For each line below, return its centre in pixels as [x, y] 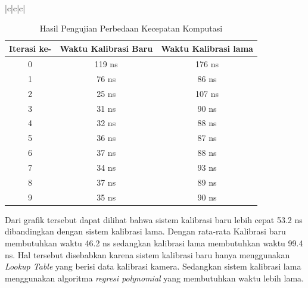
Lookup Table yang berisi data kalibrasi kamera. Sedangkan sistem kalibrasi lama [153, 266]
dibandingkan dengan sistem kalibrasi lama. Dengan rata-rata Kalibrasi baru [145, 231]
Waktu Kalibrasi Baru [106, 48]
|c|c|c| [15, 8]
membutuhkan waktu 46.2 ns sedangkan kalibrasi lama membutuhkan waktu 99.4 [154, 242]
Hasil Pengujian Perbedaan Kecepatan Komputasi [131, 28]
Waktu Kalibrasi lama [207, 48]
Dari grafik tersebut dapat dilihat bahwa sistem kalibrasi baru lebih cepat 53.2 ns [154, 219]
